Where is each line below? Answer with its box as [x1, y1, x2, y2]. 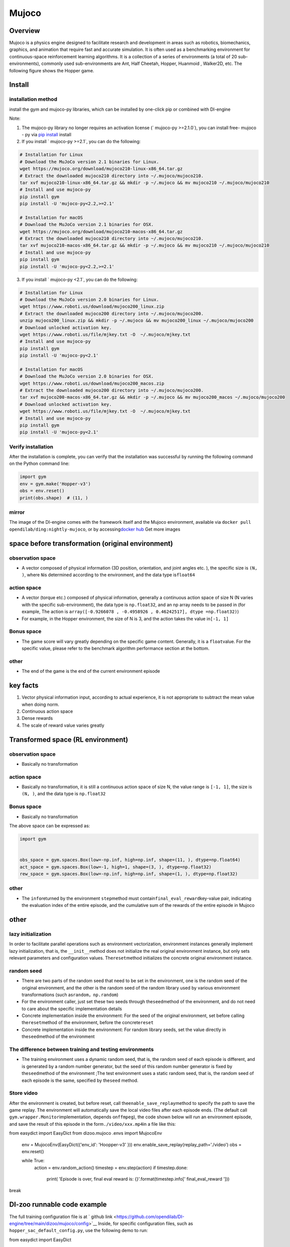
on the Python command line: [9, 460, 70, 466]
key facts [9, 681, 39, 690]
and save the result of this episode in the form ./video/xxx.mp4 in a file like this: [9, 1121, 176, 1127]
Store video [9, 1090, 38, 1097]
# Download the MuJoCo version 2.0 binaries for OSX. [19, 374, 154, 379]
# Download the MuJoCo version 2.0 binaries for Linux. [19, 297, 159, 302]
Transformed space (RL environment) [9, 735, 129, 744]
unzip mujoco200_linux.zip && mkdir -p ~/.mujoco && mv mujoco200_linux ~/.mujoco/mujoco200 [19, 318, 254, 324]
